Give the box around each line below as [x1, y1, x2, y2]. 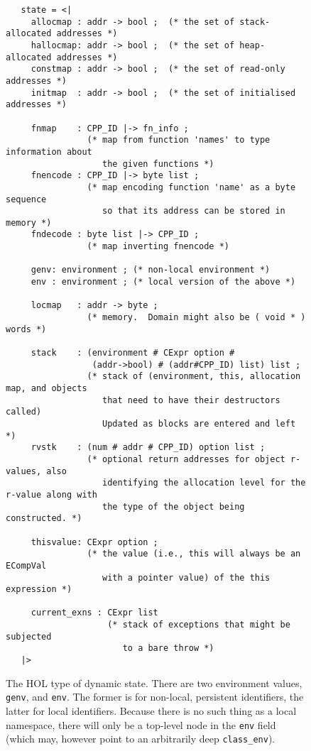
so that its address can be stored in [102, 206, 285, 216]
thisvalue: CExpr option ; [31, 537, 158, 547]
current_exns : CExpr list [31, 608, 158, 618]
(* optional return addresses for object [87, 454, 285, 464]
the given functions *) [102, 158, 214, 169]
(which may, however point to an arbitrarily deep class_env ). [6, 731, 275, 746]
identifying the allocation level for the [102, 478, 306, 488]
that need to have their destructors [102, 395, 280, 405]
